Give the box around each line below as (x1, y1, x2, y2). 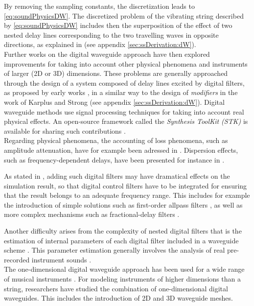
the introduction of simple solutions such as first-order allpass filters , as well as (4, 199, 243, 210)
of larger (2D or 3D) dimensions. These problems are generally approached (4, 68, 228, 78)
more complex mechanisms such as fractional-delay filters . (4, 209, 180, 219)
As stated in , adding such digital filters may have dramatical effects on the (4, 171, 230, 181)
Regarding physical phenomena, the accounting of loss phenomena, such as (4, 135, 228, 145)
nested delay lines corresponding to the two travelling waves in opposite (4, 29, 219, 40)
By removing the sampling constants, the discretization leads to (4, 1, 195, 11)
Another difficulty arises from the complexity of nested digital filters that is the (4, 226, 242, 236)
